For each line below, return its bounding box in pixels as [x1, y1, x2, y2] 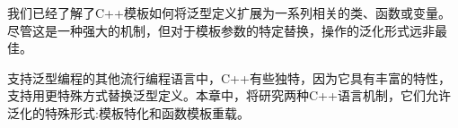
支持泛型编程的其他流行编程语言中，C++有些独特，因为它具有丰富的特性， [7, 68, 451, 87]
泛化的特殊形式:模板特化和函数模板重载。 [7, 103, 250, 122]
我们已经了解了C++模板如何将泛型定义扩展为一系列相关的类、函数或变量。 [7, 4, 451, 21]
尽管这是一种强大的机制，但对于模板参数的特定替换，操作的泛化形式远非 [7, 21, 435, 39]
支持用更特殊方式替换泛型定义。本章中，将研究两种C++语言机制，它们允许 [7, 86, 451, 105]
